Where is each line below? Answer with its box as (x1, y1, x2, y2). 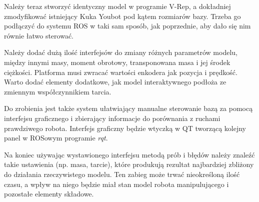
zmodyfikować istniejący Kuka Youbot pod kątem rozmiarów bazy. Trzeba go (4, 10, 241, 21)
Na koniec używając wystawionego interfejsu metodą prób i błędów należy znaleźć (4, 149, 255, 159)
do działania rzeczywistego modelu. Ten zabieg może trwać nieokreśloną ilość (4, 168, 240, 179)
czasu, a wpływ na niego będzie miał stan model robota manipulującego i (4, 178, 229, 189)
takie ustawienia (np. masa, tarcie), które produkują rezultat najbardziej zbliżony (4, 159, 254, 169)
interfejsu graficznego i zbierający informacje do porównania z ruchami (4, 112, 220, 123)
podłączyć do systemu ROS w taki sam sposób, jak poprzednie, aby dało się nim (4, 20, 251, 31)
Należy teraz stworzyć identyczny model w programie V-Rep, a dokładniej (4, 1, 231, 11)
